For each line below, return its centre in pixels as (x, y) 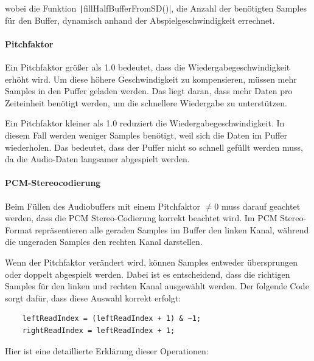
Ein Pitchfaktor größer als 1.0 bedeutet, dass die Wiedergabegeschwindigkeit (148, 67)
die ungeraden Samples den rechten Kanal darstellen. (104, 242)
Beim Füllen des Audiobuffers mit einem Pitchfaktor (103, 206)
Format (19, 229)
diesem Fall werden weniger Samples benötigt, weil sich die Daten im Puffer (146, 135)
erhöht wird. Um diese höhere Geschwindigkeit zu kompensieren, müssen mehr (151, 79)
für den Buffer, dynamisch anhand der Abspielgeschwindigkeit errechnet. (140, 20)
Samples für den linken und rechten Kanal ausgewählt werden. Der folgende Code (157, 286)
